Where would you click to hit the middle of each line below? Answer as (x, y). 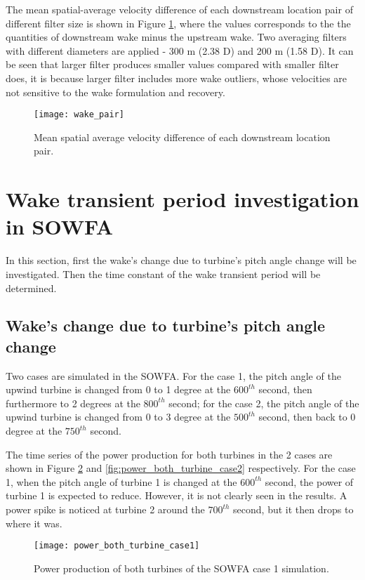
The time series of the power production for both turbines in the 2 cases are (169, 454)
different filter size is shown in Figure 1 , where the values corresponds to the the (178, 23)
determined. (31, 288)
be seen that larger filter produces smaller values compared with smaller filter (172, 64)
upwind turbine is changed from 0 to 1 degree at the (118, 389)
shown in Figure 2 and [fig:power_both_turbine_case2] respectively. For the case (181, 468)
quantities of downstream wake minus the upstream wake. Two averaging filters (176, 37)
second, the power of (309, 481)
